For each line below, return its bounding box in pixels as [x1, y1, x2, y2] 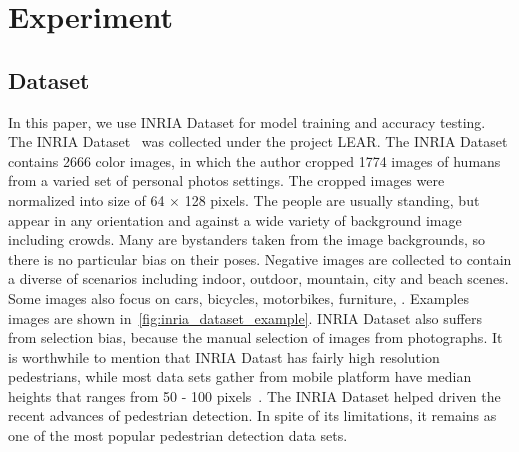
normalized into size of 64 [8, 189, 165, 210]
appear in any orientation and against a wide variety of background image [8, 209, 462, 230]
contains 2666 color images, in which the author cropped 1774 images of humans [8, 150, 501, 171]
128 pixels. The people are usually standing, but [184, 189, 480, 210]
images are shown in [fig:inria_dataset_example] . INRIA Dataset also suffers [8, 307, 482, 328]
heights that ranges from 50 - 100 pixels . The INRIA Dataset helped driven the [8, 385, 501, 406]
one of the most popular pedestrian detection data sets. [8, 425, 348, 446]
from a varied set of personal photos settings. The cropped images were [8, 170, 445, 191]
